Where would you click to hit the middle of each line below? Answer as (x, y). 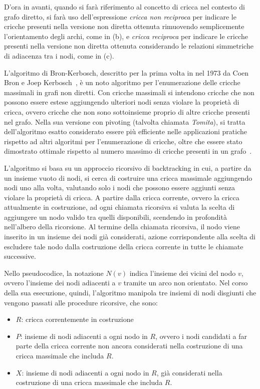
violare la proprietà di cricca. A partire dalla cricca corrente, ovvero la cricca (122, 197)
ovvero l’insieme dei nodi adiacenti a (60, 283)
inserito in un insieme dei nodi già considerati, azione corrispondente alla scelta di (130, 237)
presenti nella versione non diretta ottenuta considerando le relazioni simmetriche (129, 46)
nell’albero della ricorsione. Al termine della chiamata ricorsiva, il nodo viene (122, 227)
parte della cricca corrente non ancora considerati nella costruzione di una (129, 346)
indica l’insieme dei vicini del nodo (183, 273)
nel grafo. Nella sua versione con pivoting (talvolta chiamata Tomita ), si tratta (125, 121)
